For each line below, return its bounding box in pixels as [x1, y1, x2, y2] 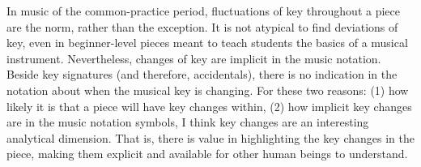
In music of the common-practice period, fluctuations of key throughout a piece [6, 2, 400, 19]
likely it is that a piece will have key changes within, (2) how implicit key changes [6, 97, 412, 114]
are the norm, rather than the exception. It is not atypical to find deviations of [6, 18, 398, 35]
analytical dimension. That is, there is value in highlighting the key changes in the [6, 129, 415, 146]
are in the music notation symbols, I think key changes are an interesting [6, 113, 369, 131]
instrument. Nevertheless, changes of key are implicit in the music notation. [6, 49, 381, 66]
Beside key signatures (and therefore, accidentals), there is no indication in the [6, 66, 398, 83]
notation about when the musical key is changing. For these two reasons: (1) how [6, 81, 409, 98]
